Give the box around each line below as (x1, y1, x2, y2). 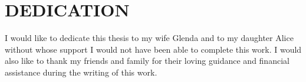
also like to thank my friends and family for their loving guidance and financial (5, 54, 289, 67)
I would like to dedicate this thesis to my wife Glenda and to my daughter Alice (5, 32, 294, 44)
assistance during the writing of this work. (5, 66, 157, 78)
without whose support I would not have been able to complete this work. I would (5, 43, 302, 55)
